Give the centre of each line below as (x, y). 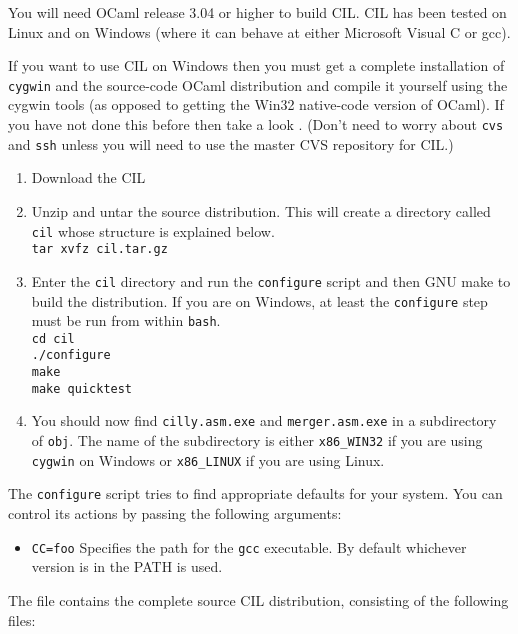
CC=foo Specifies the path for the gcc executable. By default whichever (249, 546)
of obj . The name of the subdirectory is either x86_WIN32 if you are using (257, 440)
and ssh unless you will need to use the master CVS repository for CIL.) (231, 143)
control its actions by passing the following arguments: (175, 513)
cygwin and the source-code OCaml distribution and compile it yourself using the (258, 84)
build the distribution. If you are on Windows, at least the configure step (259, 300)
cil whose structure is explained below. (153, 230)
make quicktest (82, 388)
